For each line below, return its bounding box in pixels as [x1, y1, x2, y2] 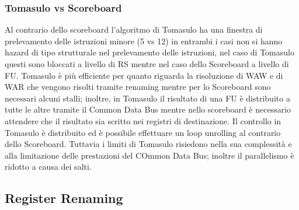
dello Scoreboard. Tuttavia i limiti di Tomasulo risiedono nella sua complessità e [5, 138, 292, 150]
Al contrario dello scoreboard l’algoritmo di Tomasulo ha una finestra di [5, 23, 263, 36]
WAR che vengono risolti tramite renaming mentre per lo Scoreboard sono [5, 80, 271, 93]
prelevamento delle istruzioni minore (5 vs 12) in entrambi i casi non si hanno [5, 34, 283, 47]
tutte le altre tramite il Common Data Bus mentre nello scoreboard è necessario [5, 103, 291, 116]
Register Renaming [5, 189, 123, 207]
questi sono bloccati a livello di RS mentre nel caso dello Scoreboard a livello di [5, 58, 289, 69]
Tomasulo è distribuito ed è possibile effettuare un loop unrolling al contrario [5, 126, 281, 138]
